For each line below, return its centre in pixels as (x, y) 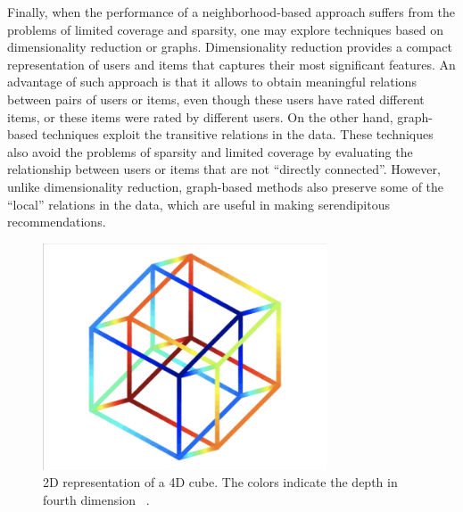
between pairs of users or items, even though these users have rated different (216, 99)
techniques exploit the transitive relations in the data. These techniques (237, 134)
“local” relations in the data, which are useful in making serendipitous (199, 204)
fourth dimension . (96, 499)
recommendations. (57, 222)
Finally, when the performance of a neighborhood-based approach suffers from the (231, 12)
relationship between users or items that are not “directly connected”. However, (224, 169)
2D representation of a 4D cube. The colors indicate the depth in (220, 482)
